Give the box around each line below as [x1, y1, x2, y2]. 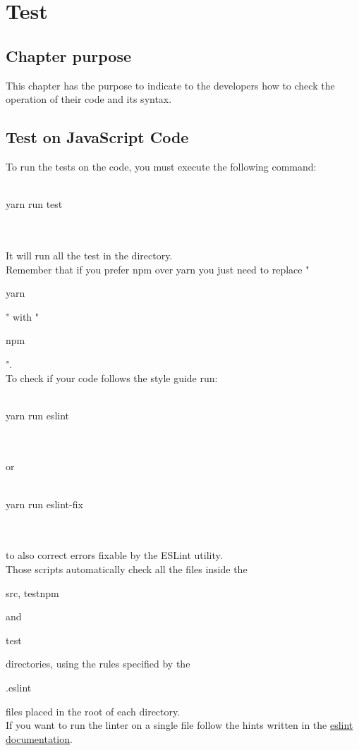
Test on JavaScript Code [6, 126, 189, 148]
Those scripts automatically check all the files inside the [6, 562, 248, 577]
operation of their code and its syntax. [6, 92, 172, 106]
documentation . [6, 731, 73, 746]
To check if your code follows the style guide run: [6, 370, 218, 385]
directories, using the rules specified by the [6, 656, 190, 671]
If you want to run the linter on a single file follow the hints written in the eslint [6, 718, 353, 732]
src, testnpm [6, 585, 59, 600]
